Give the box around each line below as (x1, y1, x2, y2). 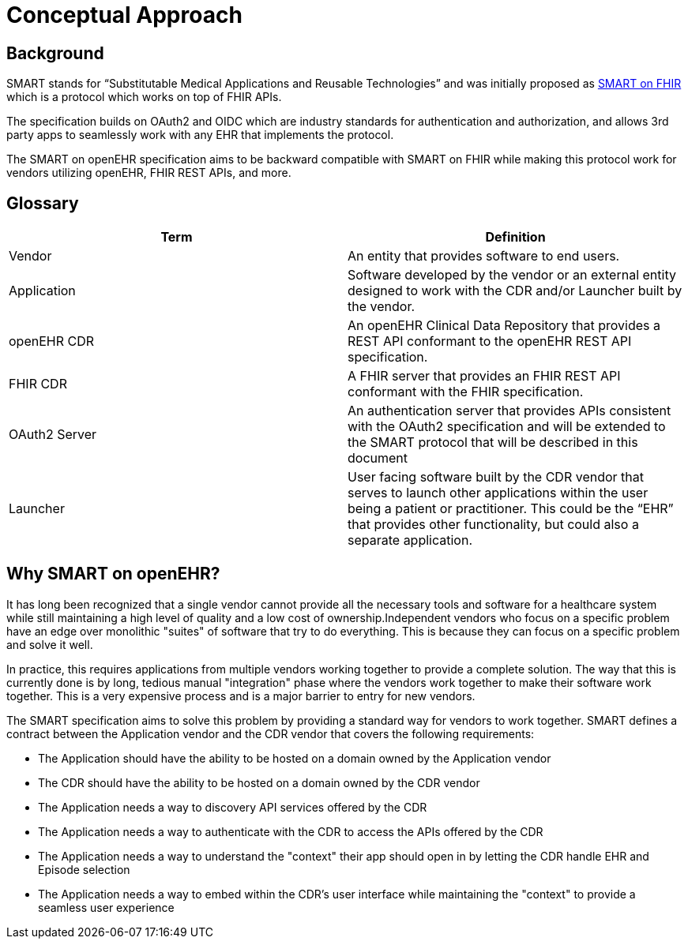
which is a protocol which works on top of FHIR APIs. (6, 90, 282, 104)
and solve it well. (6, 637, 93, 651)
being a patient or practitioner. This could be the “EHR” (348, 501, 674, 517)
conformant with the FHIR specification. (348, 384, 584, 400)
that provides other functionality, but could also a (348, 516, 639, 533)
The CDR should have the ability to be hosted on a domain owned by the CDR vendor (38, 775, 480, 789)
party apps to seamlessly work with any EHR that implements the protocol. (6, 128, 394, 142)
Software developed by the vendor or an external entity (348, 267, 676, 283)
